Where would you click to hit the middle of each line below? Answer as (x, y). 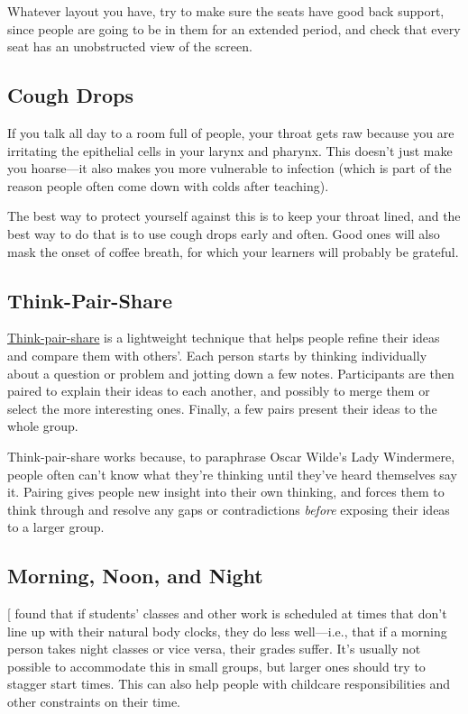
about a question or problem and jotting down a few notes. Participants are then (231, 373)
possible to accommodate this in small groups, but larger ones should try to (216, 666)
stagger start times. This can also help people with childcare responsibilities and (229, 684)
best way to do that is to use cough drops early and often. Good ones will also (224, 233)
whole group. (43, 426)
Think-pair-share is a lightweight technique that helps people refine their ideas (224, 338)
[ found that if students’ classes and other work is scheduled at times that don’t (227, 613)
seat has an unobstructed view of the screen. (130, 46)
